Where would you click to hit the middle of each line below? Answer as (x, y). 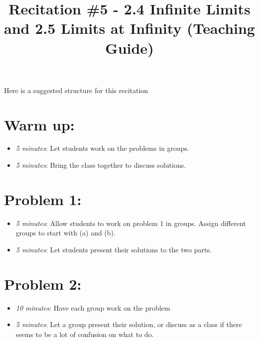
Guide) (129, 48)
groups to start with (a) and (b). (65, 233)
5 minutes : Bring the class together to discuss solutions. (101, 165)
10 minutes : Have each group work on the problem (93, 307)
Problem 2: (43, 284)
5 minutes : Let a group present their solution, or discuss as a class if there (129, 324)
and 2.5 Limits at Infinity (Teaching (129, 28)
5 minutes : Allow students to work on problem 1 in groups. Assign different (131, 223)
